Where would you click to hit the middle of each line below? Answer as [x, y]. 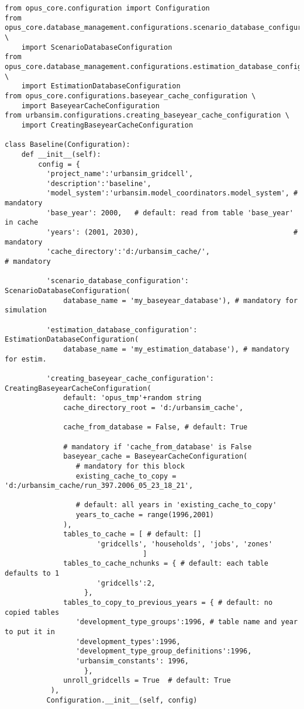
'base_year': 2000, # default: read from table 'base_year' [170, 213]
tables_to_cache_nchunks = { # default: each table [166, 564]
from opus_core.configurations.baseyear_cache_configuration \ [130, 96]
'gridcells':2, [126, 583]
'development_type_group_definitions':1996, [164, 651]
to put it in [30, 632]
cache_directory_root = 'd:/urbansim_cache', [153, 407]
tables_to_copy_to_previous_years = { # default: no [168, 603]
